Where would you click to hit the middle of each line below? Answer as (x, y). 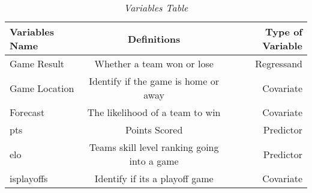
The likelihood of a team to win (154, 112)
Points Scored (154, 130)
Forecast (27, 112)
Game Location (42, 88)
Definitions (154, 38)
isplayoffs (29, 178)
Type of (283, 32)
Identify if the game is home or (154, 81)
